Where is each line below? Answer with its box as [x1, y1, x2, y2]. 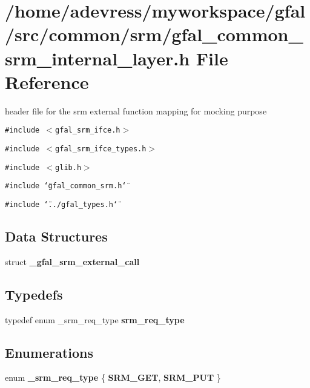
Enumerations [5, 343, 94, 361]
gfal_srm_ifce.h [55, 126, 120, 135]
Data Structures [5, 226, 108, 245]
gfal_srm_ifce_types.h [55, 144, 147, 153]
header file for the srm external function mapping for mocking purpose [5, 104, 267, 117]
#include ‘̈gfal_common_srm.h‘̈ [5, 182, 127, 191]
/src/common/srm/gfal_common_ [5, 22, 303, 47]
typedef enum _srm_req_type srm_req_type [5, 313, 185, 326]
